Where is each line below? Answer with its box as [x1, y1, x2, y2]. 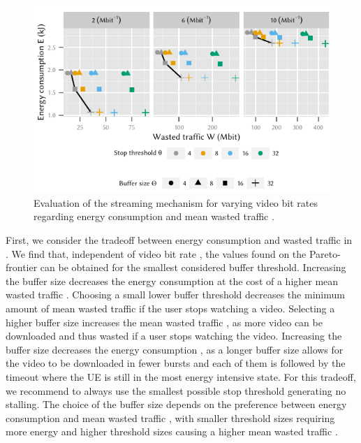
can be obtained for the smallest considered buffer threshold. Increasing [40, 260, 346, 275]
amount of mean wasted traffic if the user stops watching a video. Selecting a [6, 301, 335, 316]
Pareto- [309, 246, 341, 261]
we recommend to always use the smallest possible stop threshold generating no [6, 383, 346, 398]
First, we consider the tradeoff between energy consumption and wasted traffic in [6, 233, 353, 247]
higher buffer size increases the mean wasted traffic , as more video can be [6, 314, 323, 329]
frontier [6, 260, 38, 275]
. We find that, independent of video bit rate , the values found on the [6, 246, 307, 261]
